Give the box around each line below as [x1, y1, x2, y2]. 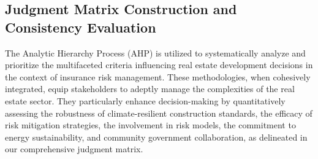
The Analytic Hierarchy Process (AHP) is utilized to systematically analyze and [5, 46, 306, 59]
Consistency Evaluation [5, 17, 156, 36]
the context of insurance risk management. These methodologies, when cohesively [5, 70, 311, 83]
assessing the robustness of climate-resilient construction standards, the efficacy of [5, 106, 312, 119]
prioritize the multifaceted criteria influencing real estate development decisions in [5, 58, 313, 71]
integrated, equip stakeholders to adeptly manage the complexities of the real [5, 82, 295, 95]
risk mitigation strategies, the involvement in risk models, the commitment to [5, 118, 296, 131]
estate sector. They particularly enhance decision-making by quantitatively [5, 94, 286, 107]
